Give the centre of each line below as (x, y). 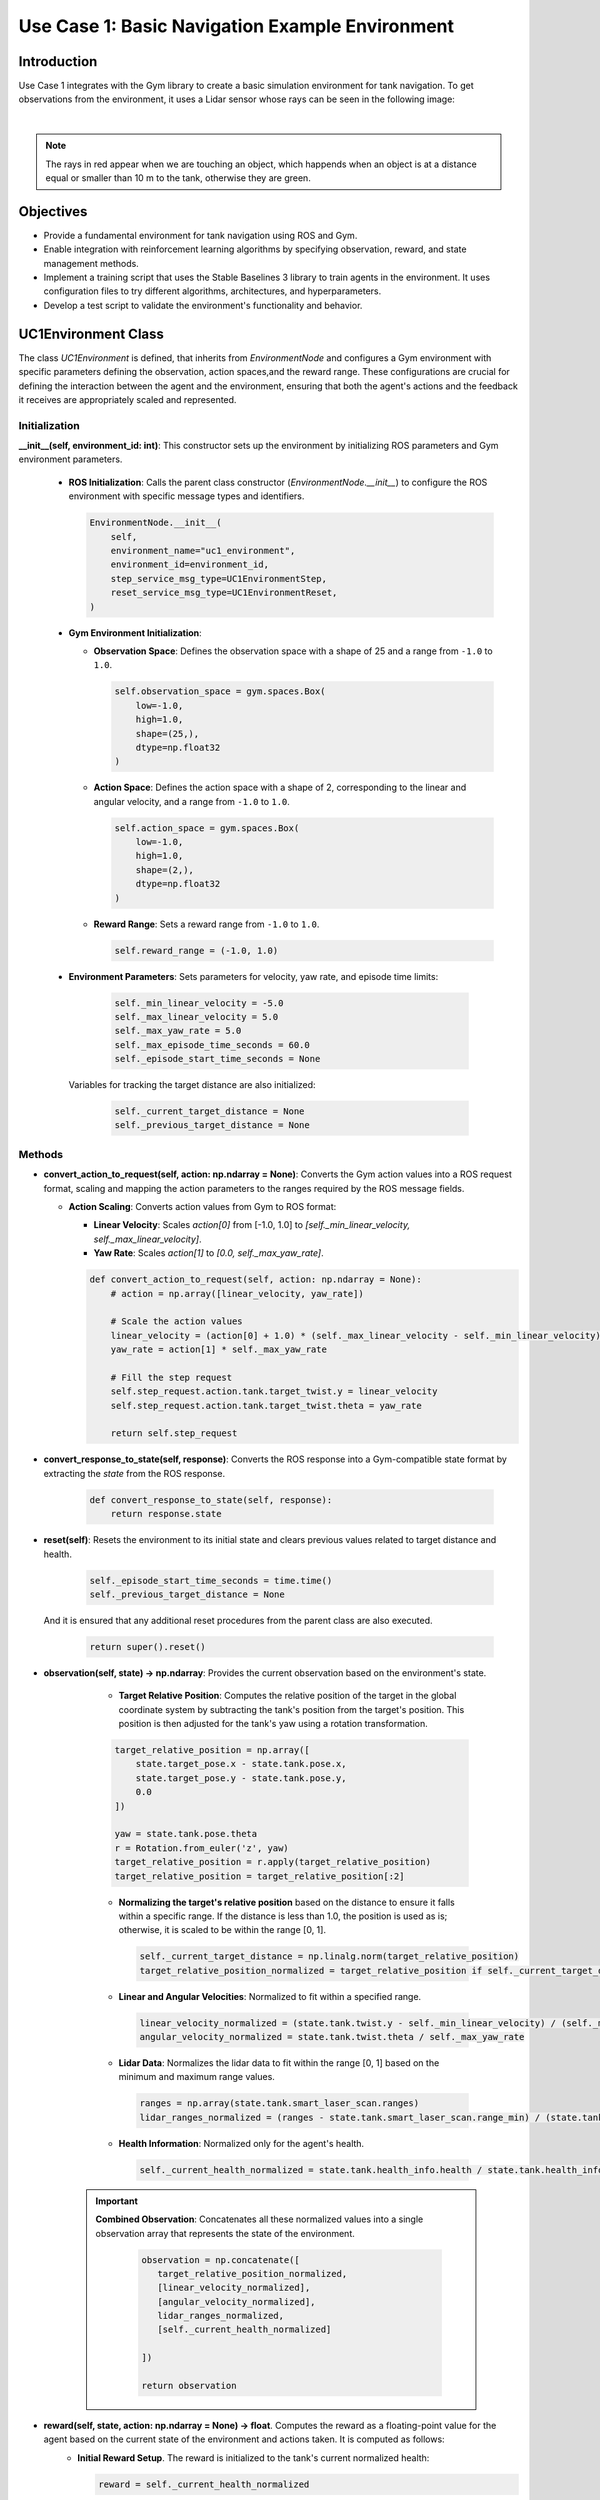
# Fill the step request (171, 1377)
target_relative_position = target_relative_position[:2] (259, 1876)
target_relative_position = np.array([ (212, 1750)
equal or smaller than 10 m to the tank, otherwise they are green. (178, 178)
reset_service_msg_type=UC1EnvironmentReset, (224, 593)
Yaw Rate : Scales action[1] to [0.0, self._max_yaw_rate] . (208, 1253)
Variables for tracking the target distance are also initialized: (192, 1085)
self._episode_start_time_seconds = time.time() (211, 1580)
